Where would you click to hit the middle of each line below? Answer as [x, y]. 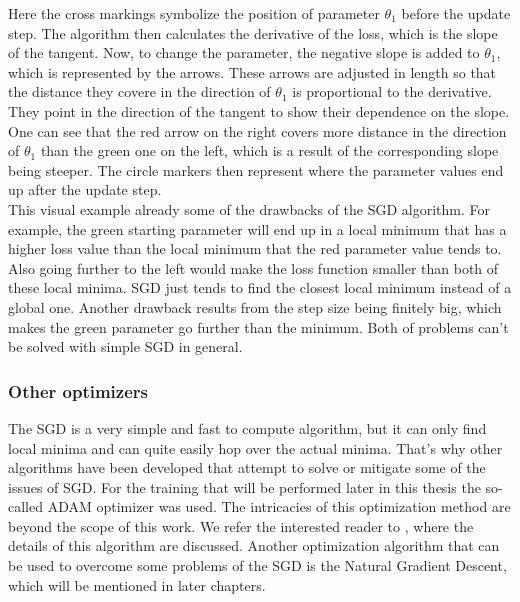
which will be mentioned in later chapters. [137, 584]
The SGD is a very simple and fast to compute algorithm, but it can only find [247, 427]
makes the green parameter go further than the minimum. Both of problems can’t [258, 326]
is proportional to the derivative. [392, 91]
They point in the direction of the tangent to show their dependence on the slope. [259, 110]
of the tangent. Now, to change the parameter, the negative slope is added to [244, 52]
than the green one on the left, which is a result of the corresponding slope [269, 150]
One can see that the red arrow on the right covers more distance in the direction [257, 130]
